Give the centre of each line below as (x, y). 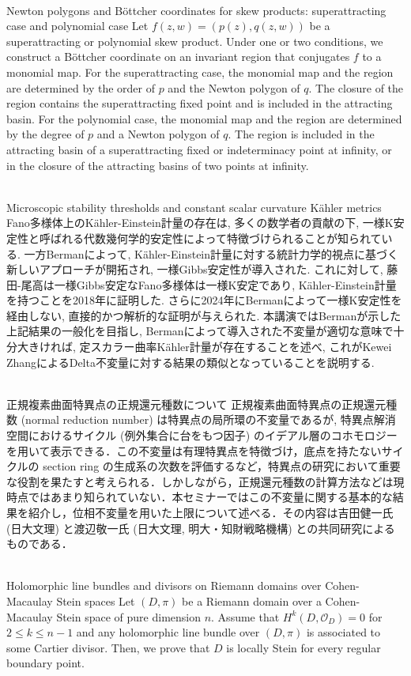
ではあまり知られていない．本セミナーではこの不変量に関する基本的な (210, 497)
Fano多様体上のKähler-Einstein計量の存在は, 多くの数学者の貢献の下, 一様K (200, 223)
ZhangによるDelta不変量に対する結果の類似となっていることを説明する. (190, 362)
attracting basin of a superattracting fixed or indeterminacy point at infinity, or (199, 149)
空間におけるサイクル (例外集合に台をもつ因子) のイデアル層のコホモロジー (202, 435)
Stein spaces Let (96, 600)
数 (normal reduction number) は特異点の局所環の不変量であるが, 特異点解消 (201, 419)
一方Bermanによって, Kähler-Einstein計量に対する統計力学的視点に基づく (211, 253)
